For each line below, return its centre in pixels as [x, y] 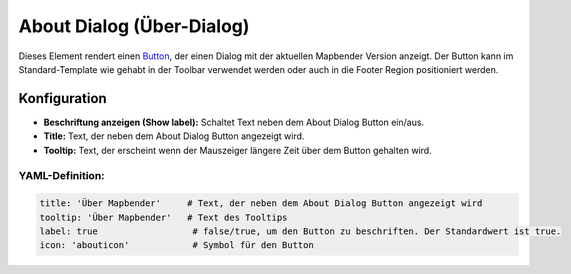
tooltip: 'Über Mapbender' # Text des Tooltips [163, 217]
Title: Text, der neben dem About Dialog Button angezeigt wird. [174, 136]
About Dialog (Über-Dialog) [134, 26]
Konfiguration [62, 98]
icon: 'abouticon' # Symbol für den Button [176, 245]
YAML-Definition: [61, 176]
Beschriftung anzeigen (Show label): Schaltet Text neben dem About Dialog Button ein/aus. [234, 122]
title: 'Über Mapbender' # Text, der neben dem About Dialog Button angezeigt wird [261, 203]
